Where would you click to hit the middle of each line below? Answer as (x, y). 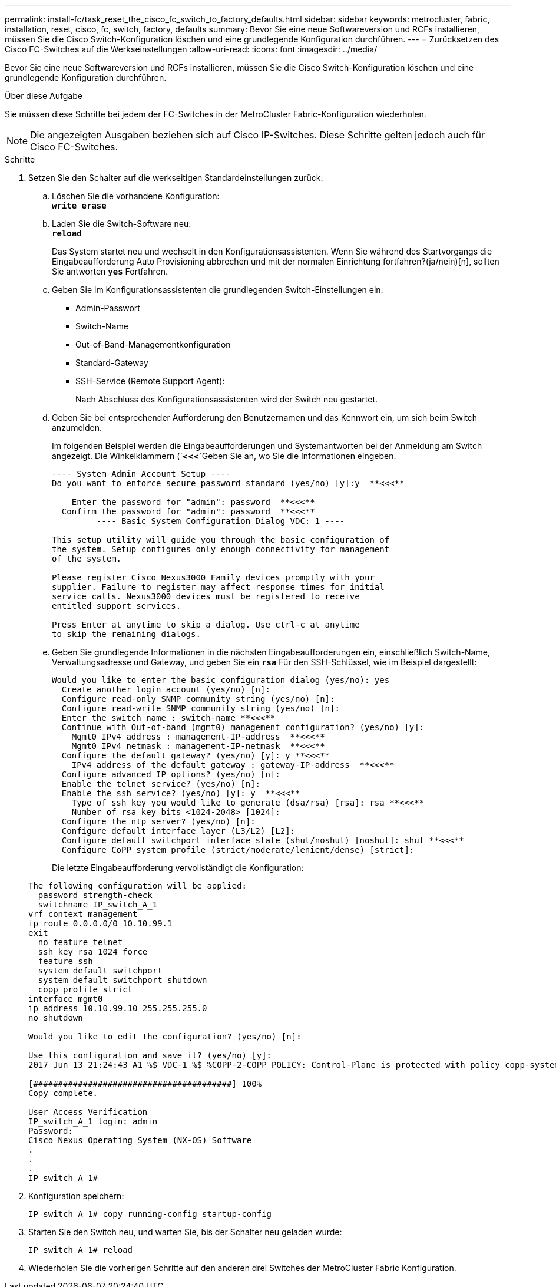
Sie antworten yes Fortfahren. (110, 271)
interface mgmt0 (66, 999)
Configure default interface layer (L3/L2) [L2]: (178, 831)
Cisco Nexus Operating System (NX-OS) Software (140, 1140)
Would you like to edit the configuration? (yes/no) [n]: (165, 1037)
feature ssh (65, 961)
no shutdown (56, 1018)
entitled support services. (117, 606)
